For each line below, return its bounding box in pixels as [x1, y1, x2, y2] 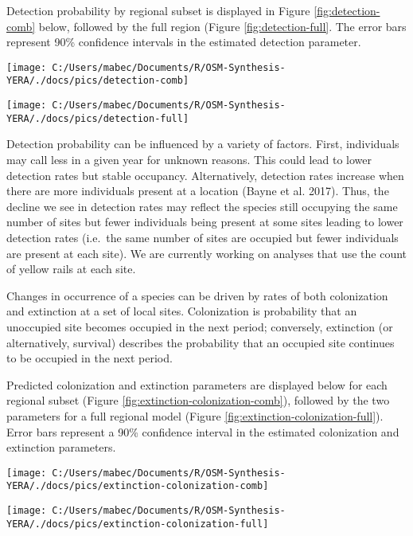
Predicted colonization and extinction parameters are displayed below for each [6, 376, 388, 393]
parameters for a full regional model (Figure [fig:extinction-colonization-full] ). [6, 407, 384, 424]
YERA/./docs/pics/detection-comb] [6, 75, 189, 87]
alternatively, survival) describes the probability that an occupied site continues [6, 334, 395, 350]
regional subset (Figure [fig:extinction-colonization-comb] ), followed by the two [6, 392, 390, 409]
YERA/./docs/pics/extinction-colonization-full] [6, 518, 269, 530]
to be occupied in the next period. [6, 350, 173, 366]
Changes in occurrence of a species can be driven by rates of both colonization [6, 287, 388, 303]
